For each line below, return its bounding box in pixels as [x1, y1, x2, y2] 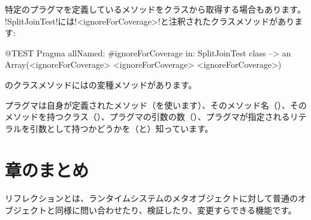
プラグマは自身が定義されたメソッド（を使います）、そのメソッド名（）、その [5, 98, 307, 111]
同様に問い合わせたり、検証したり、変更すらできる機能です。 [55, 204, 297, 216]
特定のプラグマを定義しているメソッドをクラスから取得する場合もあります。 [5, 3, 306, 15]
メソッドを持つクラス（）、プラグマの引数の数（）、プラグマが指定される [5, 110, 290, 123]
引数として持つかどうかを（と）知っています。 [29, 122, 213, 134]
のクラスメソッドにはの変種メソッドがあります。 [5, 78, 197, 91]
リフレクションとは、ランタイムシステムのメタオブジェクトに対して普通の [5, 192, 298, 204]
